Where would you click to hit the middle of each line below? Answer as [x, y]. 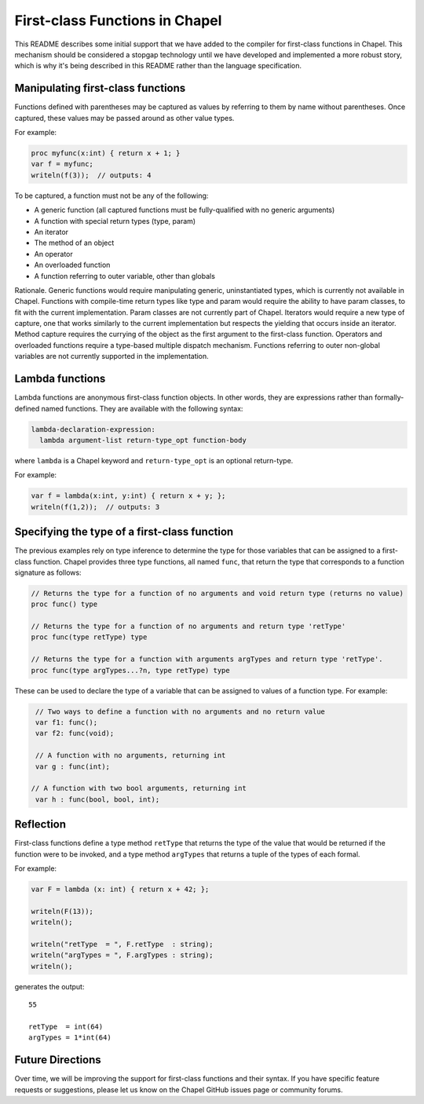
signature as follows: [48, 572]
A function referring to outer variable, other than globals [125, 276]
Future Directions [58, 1060]
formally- [389, 397]
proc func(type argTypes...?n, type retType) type [131, 670]
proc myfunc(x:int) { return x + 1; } [106, 153]
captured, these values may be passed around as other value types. [124, 118]
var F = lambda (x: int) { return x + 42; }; [120, 890]
